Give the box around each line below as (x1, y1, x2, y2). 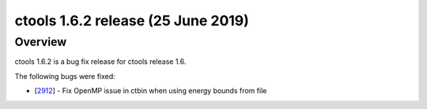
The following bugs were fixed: (14, 71, 116, 81)
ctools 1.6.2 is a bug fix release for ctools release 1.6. (14, 57, 187, 66)
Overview (14, 35, 67, 49)
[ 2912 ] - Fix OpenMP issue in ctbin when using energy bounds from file (34, 86, 267, 96)
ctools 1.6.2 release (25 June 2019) (14, 12, 249, 29)
